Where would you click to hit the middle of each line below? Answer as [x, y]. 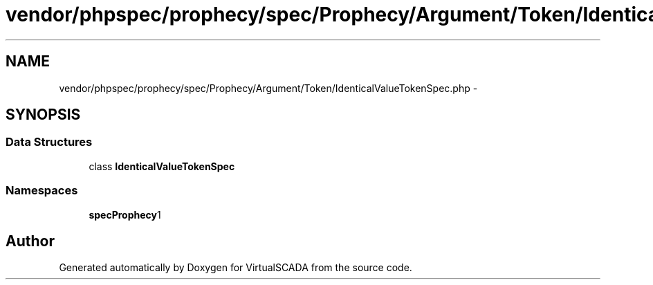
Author [30, 241]
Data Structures [49, 142]
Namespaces [42, 191]
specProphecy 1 [125, 214]
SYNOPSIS [43, 115]
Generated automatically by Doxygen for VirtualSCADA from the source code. [236, 268]
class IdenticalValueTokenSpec [162, 166]
